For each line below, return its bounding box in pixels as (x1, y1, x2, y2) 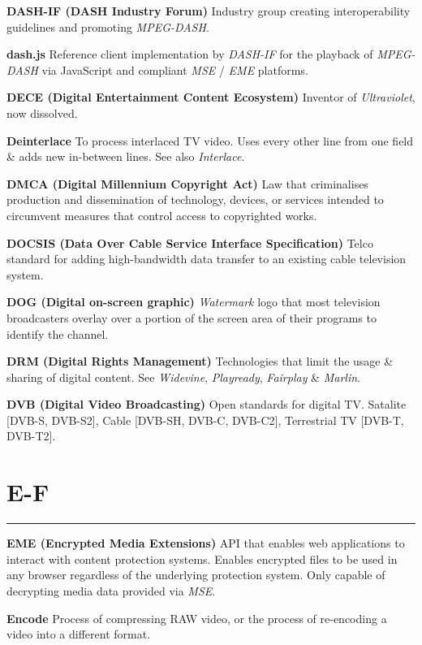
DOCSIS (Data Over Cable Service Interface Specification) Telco (6, 234, 373, 251)
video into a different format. (6, 626, 151, 643)
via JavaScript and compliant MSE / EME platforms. (41, 61, 308, 78)
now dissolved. (6, 104, 78, 121)
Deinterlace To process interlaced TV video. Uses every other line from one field (6, 132, 414, 149)
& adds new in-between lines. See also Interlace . (6, 148, 245, 165)
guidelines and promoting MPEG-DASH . (6, 18, 209, 35)
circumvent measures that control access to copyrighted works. (6, 206, 317, 223)
